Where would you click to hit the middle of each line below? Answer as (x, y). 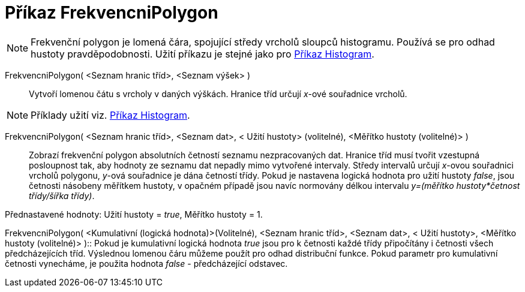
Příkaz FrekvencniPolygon (112, 13)
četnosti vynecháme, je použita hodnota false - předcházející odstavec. (146, 263)
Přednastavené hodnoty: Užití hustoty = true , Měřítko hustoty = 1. (134, 214)
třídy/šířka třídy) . (62, 195)
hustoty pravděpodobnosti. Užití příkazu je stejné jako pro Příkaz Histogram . (202, 54)
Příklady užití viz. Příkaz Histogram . (110, 115)
